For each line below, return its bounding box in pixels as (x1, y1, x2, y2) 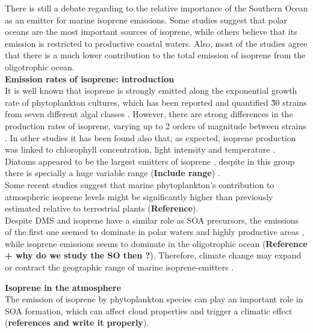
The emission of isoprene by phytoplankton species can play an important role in (5, 293, 303, 305)
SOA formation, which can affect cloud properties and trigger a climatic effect (5, 304, 293, 317)
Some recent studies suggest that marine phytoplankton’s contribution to (5, 178, 274, 191)
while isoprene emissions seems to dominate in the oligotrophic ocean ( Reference (5, 237, 308, 249)
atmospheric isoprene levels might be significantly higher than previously (5, 190, 273, 203)
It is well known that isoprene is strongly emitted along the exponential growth (5, 84, 297, 97)
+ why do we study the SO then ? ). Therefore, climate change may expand (5, 249, 302, 261)
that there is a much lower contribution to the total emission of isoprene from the (5, 49, 306, 61)
